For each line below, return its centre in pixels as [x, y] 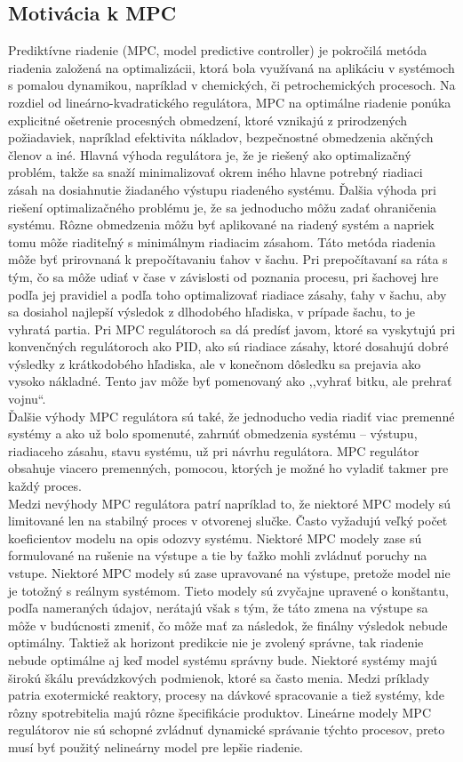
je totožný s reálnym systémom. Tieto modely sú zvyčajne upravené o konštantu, [228, 590]
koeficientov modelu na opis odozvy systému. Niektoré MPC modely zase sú [215, 537]
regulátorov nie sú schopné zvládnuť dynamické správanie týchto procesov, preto [227, 730]
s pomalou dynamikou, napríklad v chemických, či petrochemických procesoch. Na [232, 85]
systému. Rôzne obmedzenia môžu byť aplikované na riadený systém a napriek [221, 225]
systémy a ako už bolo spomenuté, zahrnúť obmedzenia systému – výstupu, [213, 433]
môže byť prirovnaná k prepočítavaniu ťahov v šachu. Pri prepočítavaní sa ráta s [228, 259]
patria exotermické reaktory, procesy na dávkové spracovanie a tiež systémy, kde [226, 695]
